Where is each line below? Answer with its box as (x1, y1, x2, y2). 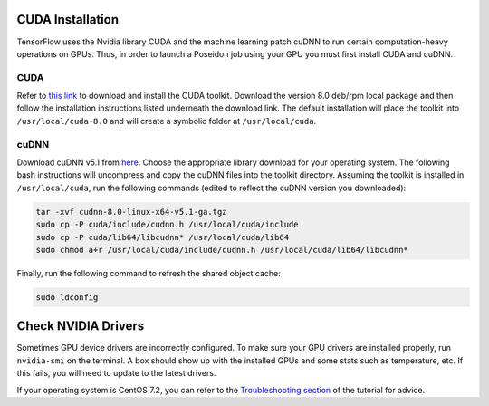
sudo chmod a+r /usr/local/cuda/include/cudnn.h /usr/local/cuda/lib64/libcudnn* (35, 245, 409, 255)
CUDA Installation (16, 12, 120, 27)
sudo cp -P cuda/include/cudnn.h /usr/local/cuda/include (35, 219, 299, 230)
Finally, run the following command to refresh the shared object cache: (16, 267, 281, 278)
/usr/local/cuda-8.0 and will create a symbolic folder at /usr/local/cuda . (16, 115, 317, 126)
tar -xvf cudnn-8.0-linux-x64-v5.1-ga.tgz (35, 207, 227, 217)
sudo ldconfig (35, 292, 99, 303)
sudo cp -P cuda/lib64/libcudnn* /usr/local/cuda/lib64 (35, 232, 290, 242)
